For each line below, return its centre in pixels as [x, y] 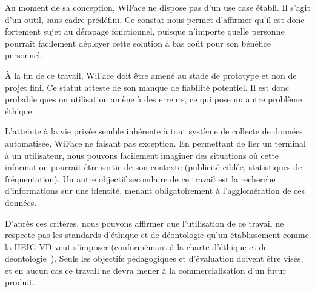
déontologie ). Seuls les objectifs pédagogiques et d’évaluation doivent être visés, [154, 258]
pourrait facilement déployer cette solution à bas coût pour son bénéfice [138, 43]
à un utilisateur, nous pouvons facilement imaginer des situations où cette [142, 155]
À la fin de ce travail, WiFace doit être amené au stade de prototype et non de [151, 75]
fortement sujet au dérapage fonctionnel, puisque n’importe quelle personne [145, 31]
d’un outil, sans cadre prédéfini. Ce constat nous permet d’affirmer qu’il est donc [155, 19]
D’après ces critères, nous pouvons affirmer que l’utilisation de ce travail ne [144, 223]
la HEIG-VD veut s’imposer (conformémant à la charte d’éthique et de [136, 246]
